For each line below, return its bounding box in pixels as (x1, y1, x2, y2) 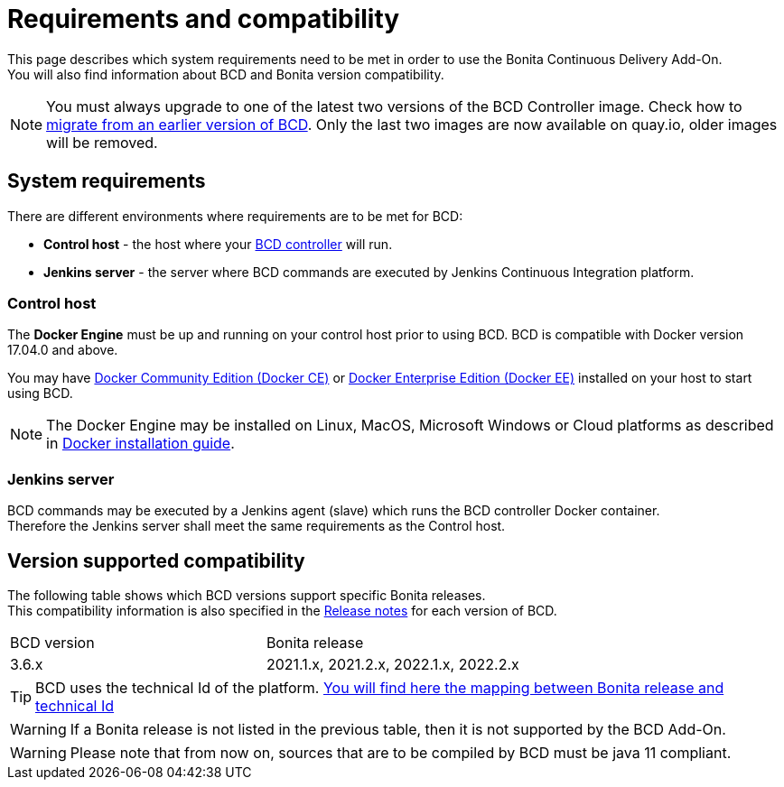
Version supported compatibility (7, 549, 305, 572)
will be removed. (46, 133, 158, 152)
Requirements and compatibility (7, 4, 400, 34)
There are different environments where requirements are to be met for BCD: (7, 208, 463, 224)
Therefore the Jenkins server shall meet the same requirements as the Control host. (7, 518, 506, 534)
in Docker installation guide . (46, 434, 235, 453)
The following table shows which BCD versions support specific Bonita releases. (7, 587, 486, 603)
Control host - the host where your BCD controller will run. (43, 236, 393, 252)
